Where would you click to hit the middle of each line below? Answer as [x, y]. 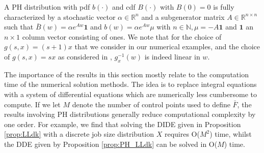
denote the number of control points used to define [151, 104]
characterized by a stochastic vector [60, 17]
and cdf [124, 7]
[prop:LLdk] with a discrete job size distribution [79, 134]
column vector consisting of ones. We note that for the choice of [122, 36]
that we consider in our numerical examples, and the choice [167, 47]
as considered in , [85, 56]
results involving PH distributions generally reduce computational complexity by [130, 114]
